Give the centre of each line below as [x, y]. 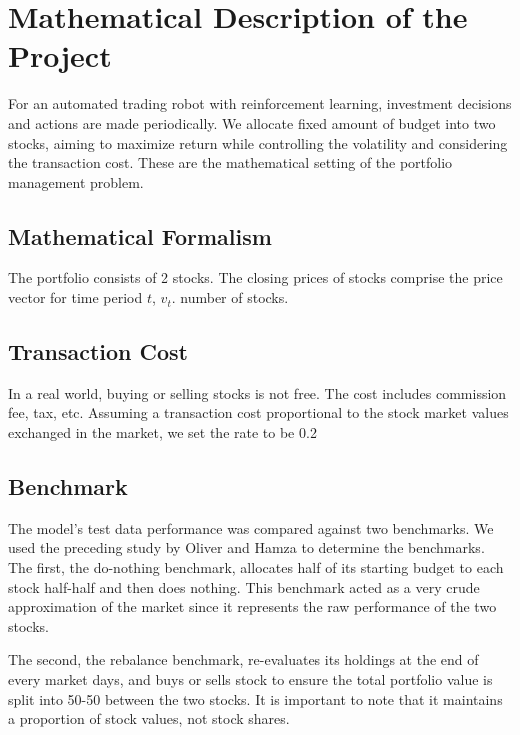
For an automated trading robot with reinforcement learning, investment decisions [260, 103]
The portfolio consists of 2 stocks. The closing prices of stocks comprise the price [255, 277]
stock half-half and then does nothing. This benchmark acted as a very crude [244, 586]
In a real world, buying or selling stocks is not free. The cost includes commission [257, 392]
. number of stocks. [230, 297]
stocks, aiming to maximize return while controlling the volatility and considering [258, 142]
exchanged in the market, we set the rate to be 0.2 [162, 432]
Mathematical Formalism [140, 235]
